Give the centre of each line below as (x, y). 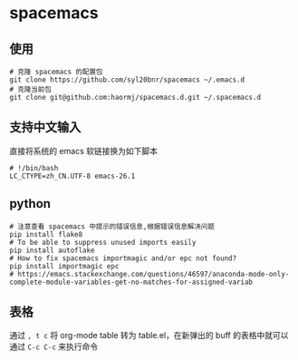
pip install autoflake (52, 250)
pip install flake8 (46, 234)
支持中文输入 (45, 127)
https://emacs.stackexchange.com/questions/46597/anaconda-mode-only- (154, 274)
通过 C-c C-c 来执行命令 (53, 346)
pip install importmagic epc (64, 266)
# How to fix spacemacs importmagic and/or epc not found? (123, 258)
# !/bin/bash (34, 168)
